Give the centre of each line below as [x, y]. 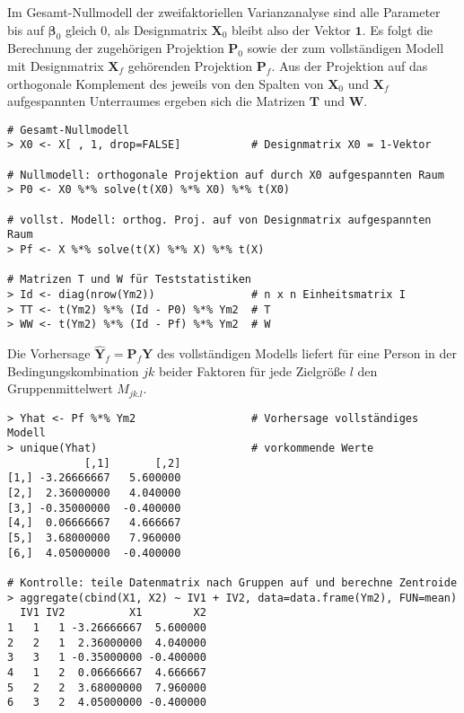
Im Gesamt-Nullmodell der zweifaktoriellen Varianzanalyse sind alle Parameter [224, 12]
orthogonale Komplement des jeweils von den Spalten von [166, 83]
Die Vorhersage [49, 353]
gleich [81, 29]
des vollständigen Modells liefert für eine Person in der [307, 353]
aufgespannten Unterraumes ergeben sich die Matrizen [157, 101]
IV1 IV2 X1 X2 [113, 613]
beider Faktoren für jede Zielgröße [252, 370]
